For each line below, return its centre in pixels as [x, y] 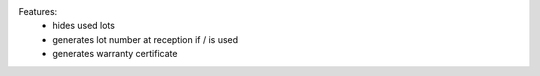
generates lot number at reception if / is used [145, 39]
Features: [38, 11]
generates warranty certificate [115, 54]
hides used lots [83, 26]
